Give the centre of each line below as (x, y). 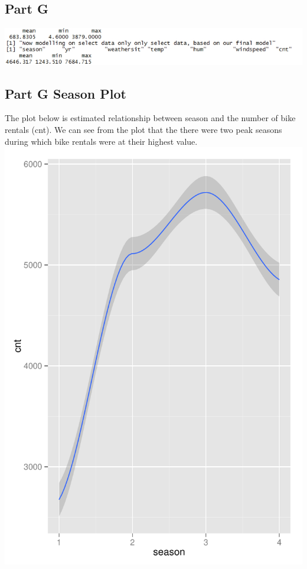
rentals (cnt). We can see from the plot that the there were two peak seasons (143, 129)
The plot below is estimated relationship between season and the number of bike (150, 118)
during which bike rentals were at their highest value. (101, 141)
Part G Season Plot (66, 93)
